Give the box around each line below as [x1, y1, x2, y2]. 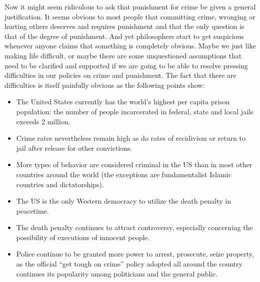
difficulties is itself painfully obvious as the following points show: [4, 79, 205, 90]
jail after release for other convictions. [16, 142, 132, 153]
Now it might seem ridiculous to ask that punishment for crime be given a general [4, 1, 256, 11]
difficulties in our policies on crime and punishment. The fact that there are [4, 70, 236, 80]
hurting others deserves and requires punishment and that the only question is [4, 21, 244, 31]
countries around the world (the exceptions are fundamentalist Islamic [16, 169, 231, 179]
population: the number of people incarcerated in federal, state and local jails [16, 106, 253, 116]
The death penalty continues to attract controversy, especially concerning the [16, 222, 253, 233]
